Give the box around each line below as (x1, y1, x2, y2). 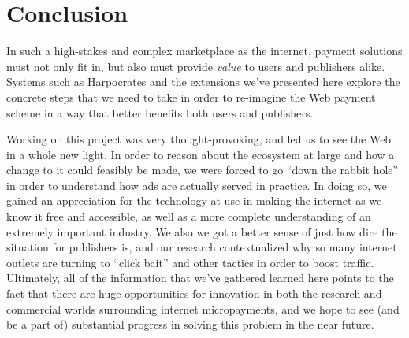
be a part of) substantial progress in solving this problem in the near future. (6, 316, 374, 332)
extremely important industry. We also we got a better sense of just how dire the (6, 223, 397, 240)
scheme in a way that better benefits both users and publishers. (6, 104, 314, 121)
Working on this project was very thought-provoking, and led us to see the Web (6, 131, 392, 147)
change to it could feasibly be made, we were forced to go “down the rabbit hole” (6, 162, 399, 178)
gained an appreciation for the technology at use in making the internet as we (6, 192, 382, 209)
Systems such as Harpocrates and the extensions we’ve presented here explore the (6, 73, 400, 90)
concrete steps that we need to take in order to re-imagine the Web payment (6, 88, 376, 105)
